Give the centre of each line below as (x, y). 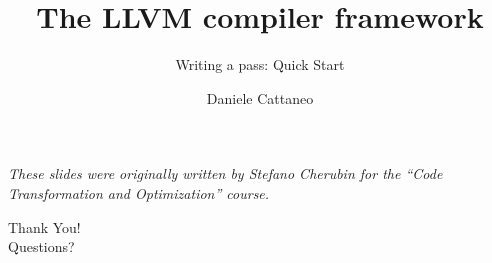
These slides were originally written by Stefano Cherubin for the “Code (225, 173)
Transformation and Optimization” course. (139, 192)
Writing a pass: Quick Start (260, 64)
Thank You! (44, 226)
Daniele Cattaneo (260, 97)
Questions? (41, 246)
